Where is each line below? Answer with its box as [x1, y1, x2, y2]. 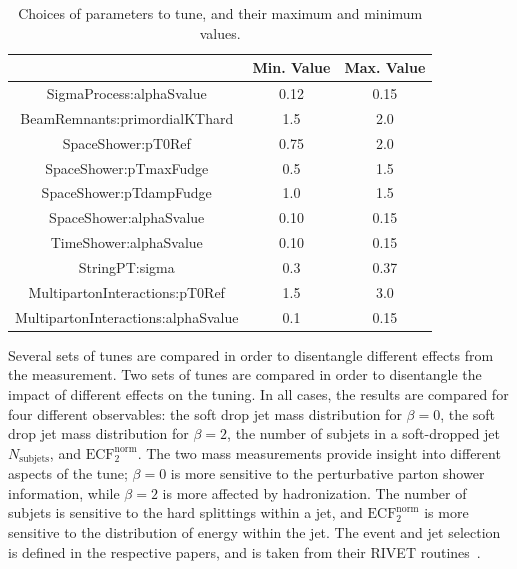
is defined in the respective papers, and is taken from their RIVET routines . [8, 541, 481, 562]
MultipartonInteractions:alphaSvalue [15, 306, 239, 327]
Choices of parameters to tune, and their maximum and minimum [18, 3, 423, 23]
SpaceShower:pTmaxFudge [45, 157, 209, 178]
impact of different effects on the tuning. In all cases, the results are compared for [8, 383, 509, 404]
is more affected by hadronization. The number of [162, 482, 467, 503]
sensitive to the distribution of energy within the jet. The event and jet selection [8, 521, 501, 542]
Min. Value [252, 57, 331, 78]
